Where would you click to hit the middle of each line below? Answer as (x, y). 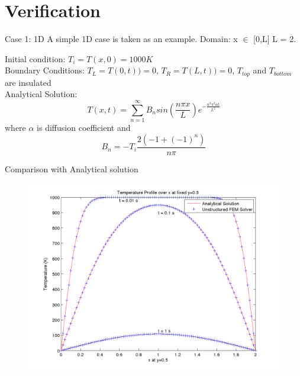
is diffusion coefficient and (84, 128)
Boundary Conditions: (45, 70)
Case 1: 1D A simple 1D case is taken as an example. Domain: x (121, 39)
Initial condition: (35, 58)
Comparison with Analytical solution (72, 168)
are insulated (28, 82)
